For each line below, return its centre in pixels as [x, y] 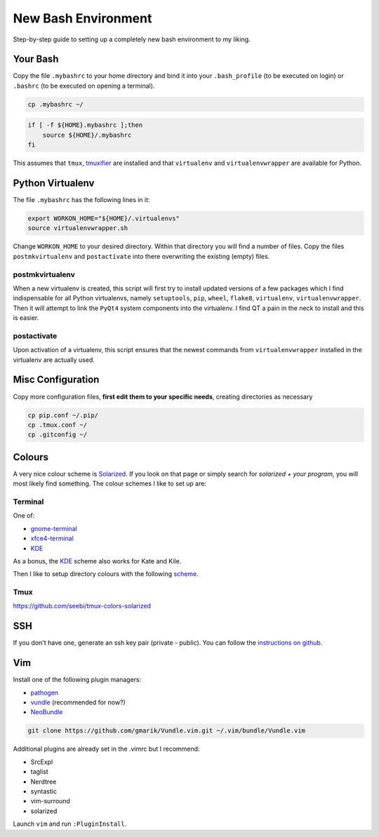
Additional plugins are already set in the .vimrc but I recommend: [106, 749]
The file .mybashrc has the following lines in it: [81, 200]
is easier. [26, 318]
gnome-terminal [54, 528]
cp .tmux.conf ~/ [58, 425]
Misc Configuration [56, 380]
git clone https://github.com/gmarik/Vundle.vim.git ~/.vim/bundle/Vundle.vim [166, 731]
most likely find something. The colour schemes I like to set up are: [110, 483]
